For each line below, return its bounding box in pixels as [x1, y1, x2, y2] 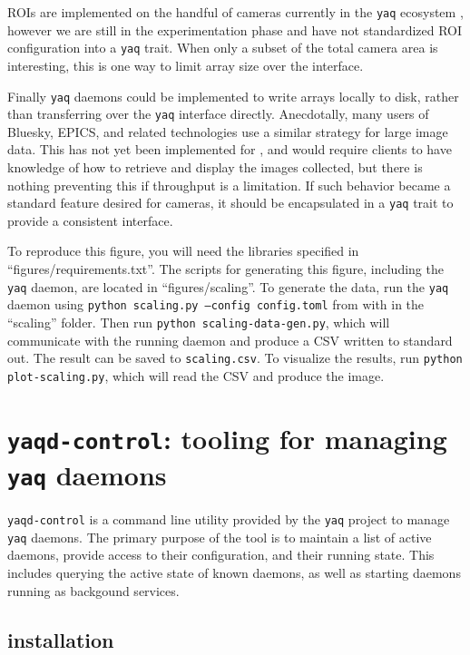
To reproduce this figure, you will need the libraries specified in [7, 241, 359, 260]
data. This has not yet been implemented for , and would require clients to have [7, 140, 452, 159]
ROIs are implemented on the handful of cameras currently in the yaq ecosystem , [7, 3, 464, 21]
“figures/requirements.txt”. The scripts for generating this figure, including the [7, 259, 444, 279]
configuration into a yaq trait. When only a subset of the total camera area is [7, 38, 438, 57]
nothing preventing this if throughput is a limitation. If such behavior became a [7, 175, 451, 194]
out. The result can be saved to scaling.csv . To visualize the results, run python [7, 348, 463, 367]
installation [7, 625, 114, 653]
